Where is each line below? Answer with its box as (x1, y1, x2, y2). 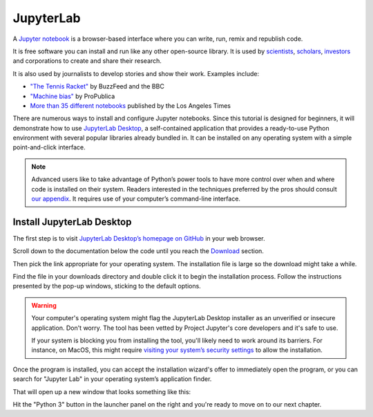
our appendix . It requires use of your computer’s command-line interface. (31, 194, 241, 203)
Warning (31, 301, 57, 309)
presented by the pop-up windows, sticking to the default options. (12, 282, 202, 290)
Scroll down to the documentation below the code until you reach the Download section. (12, 247, 264, 255)
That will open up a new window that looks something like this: (12, 387, 191, 396)
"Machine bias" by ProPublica (30, 92, 115, 100)
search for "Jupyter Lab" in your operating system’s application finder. (12, 375, 212, 383)
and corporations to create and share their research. (12, 57, 162, 65)
